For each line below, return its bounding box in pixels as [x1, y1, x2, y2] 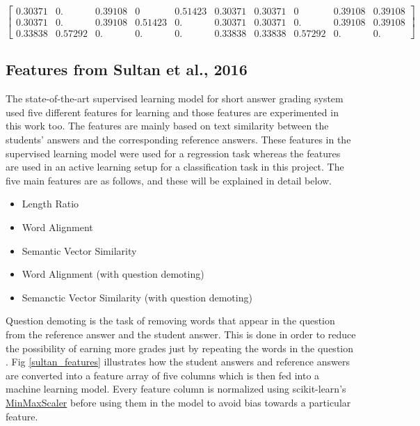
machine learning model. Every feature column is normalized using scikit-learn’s [6, 381, 346, 396]
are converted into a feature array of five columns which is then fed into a [6, 368, 320, 382]
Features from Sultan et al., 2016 [6, 58, 248, 80]
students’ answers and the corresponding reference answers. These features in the [6, 132, 351, 147]
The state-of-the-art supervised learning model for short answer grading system [6, 91, 344, 106]
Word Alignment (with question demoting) [22, 267, 204, 281]
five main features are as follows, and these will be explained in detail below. [6, 173, 332, 187]
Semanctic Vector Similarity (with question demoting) [22, 290, 252, 304]
